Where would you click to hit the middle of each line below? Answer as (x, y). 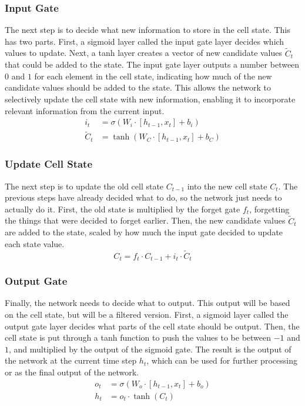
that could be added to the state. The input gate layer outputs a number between (152, 64)
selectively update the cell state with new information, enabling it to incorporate (150, 99)
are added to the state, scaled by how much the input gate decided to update (144, 232)
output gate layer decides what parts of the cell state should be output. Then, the (152, 326)
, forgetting (269, 209)
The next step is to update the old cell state (84, 186)
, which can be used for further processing (222, 360)
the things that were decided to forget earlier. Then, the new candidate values (145, 220)
